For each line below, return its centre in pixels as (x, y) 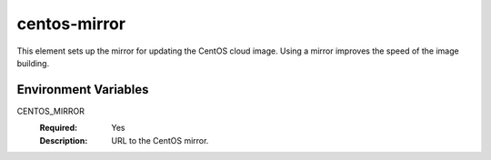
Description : (64, 140)
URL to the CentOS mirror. (160, 140)
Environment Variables (83, 90)
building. (33, 63)
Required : (58, 128)
